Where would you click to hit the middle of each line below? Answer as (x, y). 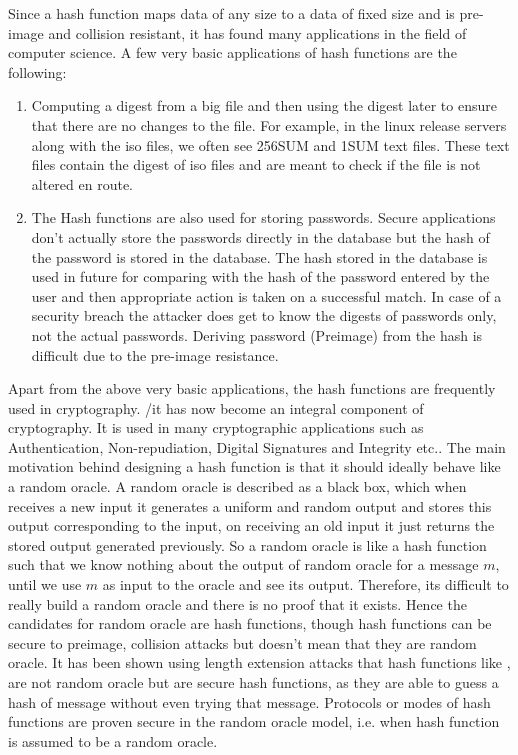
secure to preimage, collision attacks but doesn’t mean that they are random (242, 642)
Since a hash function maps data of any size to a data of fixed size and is (231, 13)
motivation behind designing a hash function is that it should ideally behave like (254, 466)
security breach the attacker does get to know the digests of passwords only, (264, 315)
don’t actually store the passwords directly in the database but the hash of (260, 236)
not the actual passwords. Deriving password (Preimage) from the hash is (257, 334)
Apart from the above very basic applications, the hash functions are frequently (252, 388)
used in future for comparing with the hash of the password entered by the (260, 276)
